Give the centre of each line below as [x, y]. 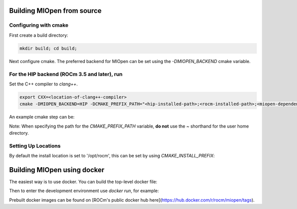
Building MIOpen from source [55, 11]
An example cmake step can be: [42, 117]
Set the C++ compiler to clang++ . [43, 84]
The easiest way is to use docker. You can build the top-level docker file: [83, 182]
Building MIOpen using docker [57, 170]
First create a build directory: [39, 35]
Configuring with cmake [39, 25]
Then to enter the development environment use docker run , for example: [84, 191]
